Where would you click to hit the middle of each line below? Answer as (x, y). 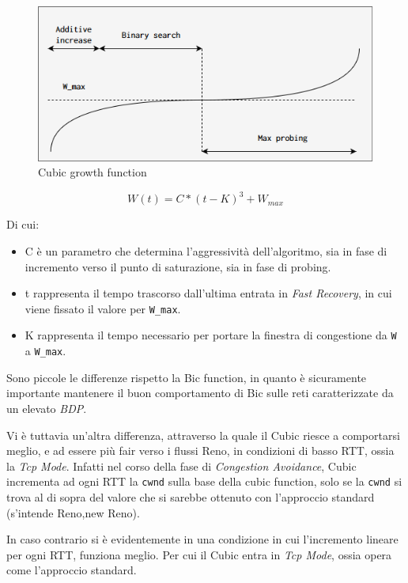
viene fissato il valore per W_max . (103, 308)
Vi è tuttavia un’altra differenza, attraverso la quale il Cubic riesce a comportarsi (203, 435)
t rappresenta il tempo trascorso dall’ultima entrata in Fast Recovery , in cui (208, 293)
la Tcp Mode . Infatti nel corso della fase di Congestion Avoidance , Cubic (181, 466)
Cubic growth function (93, 172)
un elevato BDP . (47, 408)
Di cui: (23, 224)
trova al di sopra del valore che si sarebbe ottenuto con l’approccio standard (191, 497)
